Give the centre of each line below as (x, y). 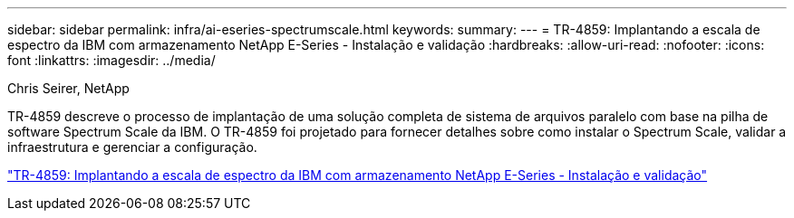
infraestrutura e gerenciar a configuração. (132, 147)
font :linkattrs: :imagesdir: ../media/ (111, 60)
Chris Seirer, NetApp (68, 88)
